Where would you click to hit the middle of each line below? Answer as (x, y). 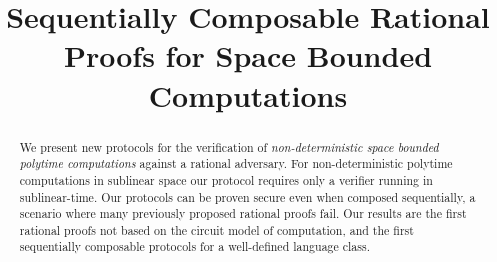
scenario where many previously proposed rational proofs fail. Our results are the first (243, 213)
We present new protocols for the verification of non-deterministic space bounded (229, 146)
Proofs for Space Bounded (248, 55)
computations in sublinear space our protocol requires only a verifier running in (226, 179)
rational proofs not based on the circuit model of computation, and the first (216, 229)
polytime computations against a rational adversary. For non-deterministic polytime (236, 163)
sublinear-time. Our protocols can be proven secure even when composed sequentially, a (247, 196)
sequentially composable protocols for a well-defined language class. (194, 246)
